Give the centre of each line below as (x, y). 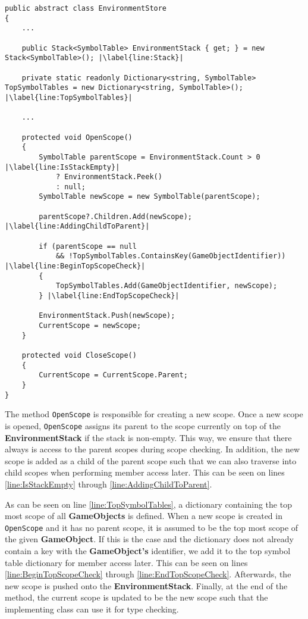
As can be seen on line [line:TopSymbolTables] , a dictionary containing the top (148, 504)
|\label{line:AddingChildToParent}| (77, 226)
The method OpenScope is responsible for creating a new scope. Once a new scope (154, 414)
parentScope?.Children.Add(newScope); (115, 216)
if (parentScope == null (88, 246)
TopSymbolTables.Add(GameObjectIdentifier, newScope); (166, 286)
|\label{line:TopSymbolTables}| (69, 97)
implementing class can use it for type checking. (92, 609)
